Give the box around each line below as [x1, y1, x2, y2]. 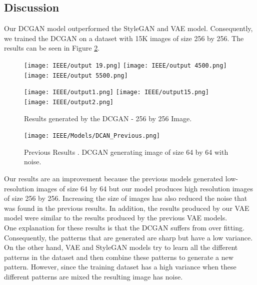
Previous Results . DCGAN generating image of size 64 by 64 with [24, 146, 228, 157]
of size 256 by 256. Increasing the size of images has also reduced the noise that [4, 193, 247, 203]
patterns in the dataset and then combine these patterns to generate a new [4, 251, 233, 262]
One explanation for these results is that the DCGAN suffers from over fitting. [4, 222, 244, 233]
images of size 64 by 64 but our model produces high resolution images [36, 183, 253, 193]
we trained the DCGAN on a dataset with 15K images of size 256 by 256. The [4, 33, 244, 43]
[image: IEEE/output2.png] [24, 98, 113, 106]
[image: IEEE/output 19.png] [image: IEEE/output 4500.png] [24, 62, 227, 69]
